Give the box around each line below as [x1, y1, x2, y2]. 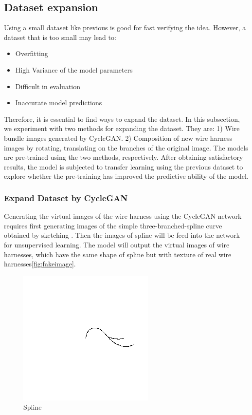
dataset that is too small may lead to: [4, 32, 116, 42]
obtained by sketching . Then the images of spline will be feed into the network [4, 230, 240, 240]
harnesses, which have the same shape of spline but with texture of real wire [4, 249, 232, 259]
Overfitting [15, 48, 48, 58]
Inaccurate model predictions [15, 97, 102, 108]
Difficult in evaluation [15, 81, 81, 91]
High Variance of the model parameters [15, 64, 133, 75]
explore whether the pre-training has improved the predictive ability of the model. [4, 171, 249, 181]
